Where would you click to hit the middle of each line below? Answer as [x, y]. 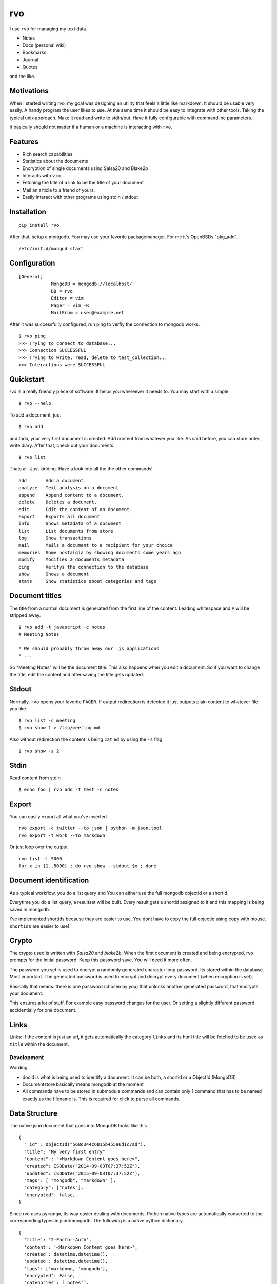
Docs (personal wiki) [44, 45]
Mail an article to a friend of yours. [59, 190]
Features [24, 141]
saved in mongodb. [30, 910]
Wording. [19, 1068]
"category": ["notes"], [54, 1187]
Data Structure [34, 1113]
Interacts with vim [42, 176]
